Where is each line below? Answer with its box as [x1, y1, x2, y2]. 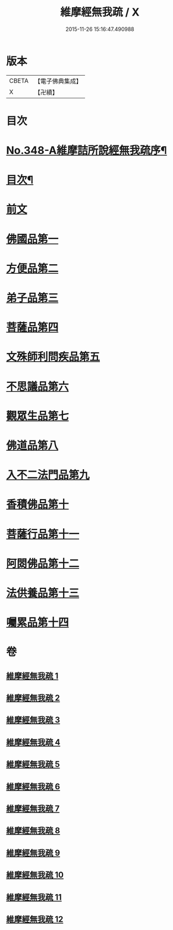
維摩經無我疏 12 [6, 914, 64, 924]
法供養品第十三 [6, 586, 80, 600]
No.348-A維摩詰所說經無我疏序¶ [6, 144, 168, 157]
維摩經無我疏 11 [6, 892, 62, 902]
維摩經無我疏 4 [6, 737, 61, 747]
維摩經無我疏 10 [6, 870, 64, 880]
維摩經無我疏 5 [6, 759, 61, 770]
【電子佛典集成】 [34, 77, 82, 85]
